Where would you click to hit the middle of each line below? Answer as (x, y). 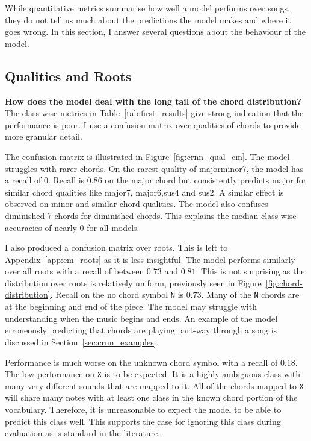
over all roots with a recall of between (75, 271)
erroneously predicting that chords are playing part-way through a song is (141, 330)
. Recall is (66, 180)
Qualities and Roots (68, 76)
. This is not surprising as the (250, 271)
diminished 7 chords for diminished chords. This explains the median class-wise (151, 215)
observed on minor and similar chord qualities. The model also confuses (137, 204)
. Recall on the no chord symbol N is (117, 295)
